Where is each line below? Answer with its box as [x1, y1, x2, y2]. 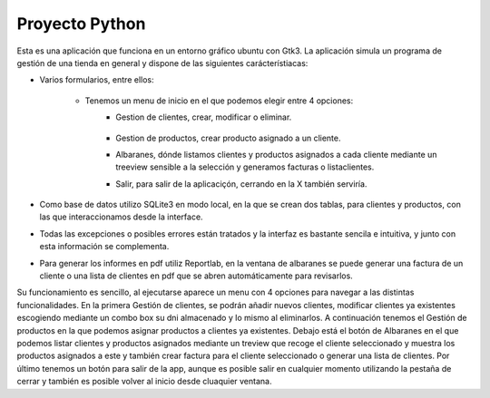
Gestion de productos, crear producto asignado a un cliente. [115, 132, 341, 143]
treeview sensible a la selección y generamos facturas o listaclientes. [115, 161, 375, 172]
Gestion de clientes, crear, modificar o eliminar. [115, 112, 292, 122]
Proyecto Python [16, 14, 146, 34]
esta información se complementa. [39, 241, 170, 252]
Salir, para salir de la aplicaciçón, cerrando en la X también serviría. [115, 178, 367, 189]
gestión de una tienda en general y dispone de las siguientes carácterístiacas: [16, 57, 309, 68]
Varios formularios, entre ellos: [39, 74, 154, 85]
